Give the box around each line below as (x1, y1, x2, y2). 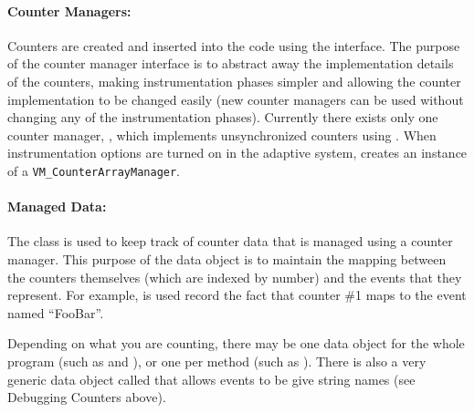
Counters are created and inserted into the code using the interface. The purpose (7, 36, 460, 55)
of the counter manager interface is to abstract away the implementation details (7, 54, 454, 73)
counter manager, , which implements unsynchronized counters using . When (7, 125, 437, 144)
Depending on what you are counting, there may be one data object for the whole (7, 334, 465, 353)
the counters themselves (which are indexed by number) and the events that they (7, 267, 462, 286)
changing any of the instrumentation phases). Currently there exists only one (7, 108, 438, 127)
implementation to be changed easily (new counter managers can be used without (7, 89, 464, 108)
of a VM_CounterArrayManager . (7, 160, 181, 180)
